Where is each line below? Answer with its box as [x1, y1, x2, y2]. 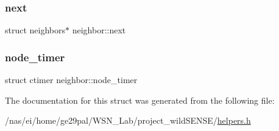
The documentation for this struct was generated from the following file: [5, 93, 275, 106]
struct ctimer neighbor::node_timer [5, 73, 138, 86]
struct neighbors [5, 24, 66, 36]
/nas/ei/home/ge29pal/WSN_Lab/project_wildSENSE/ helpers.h [5, 114, 251, 127]
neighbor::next [72, 24, 126, 36]
